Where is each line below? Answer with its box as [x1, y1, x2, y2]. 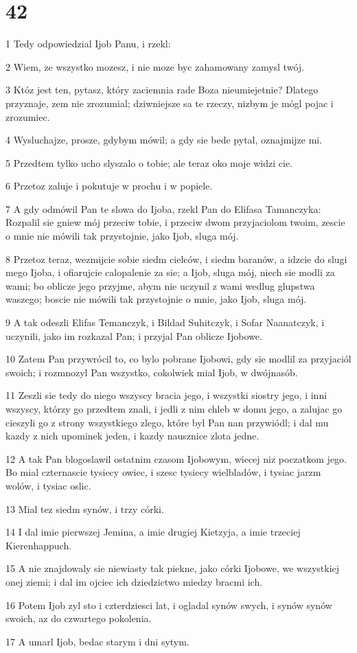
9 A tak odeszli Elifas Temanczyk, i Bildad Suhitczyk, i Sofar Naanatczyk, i [5, 315, 325, 330]
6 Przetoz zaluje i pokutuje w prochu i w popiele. [5, 179, 213, 193]
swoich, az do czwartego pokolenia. [5, 611, 152, 626]
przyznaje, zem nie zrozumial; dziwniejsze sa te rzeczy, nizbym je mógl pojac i [5, 95, 334, 110]
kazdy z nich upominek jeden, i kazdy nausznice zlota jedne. [5, 428, 260, 443]
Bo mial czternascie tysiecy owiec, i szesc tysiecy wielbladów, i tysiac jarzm [5, 465, 321, 479]
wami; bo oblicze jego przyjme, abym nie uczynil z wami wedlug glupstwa [5, 278, 315, 293]
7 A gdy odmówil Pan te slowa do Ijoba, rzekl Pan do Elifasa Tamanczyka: [5, 201, 321, 216]
